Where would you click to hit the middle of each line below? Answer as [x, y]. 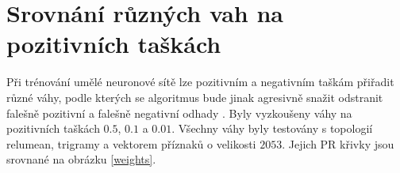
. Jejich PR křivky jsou [338, 143]
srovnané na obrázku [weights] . [81, 159]
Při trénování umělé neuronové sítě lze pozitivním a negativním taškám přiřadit [200, 82]
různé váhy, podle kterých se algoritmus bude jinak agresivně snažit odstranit [195, 97]
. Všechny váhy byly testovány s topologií [272, 128]
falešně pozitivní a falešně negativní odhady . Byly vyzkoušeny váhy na [179, 113]
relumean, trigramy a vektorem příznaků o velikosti [131, 143]
